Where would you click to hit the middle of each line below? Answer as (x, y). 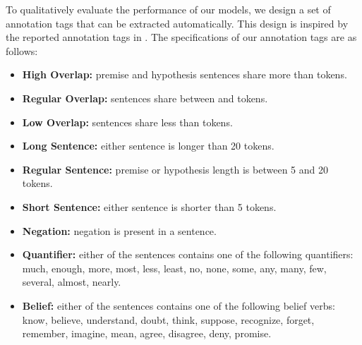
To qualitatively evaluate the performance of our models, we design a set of (168, 9)
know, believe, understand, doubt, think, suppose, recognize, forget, (168, 319)
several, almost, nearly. (72, 282)
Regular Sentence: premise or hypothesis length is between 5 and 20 (175, 169)
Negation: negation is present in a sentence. (119, 230)
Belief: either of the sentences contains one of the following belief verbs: (179, 305)
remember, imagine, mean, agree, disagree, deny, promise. (147, 333)
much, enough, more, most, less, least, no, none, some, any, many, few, (174, 268)
